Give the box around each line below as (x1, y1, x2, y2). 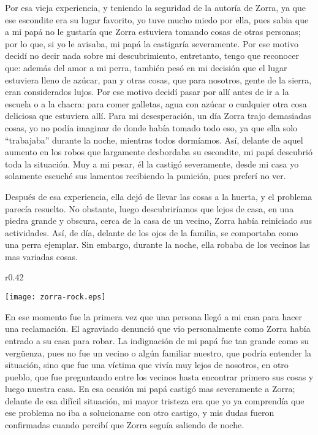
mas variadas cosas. (5, 250, 78, 263)
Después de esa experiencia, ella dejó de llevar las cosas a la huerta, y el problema (5, 190, 312, 202)
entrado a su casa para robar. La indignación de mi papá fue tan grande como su (5, 334, 309, 347)
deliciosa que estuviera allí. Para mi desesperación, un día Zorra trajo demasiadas (5, 109, 311, 122)
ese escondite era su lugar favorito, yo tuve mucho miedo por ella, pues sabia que (5, 13, 309, 26)
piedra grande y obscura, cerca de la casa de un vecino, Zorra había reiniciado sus (5, 214, 312, 227)
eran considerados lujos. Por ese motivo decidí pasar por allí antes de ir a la (5, 85, 289, 98)
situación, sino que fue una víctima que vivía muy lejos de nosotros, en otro (5, 358, 289, 371)
